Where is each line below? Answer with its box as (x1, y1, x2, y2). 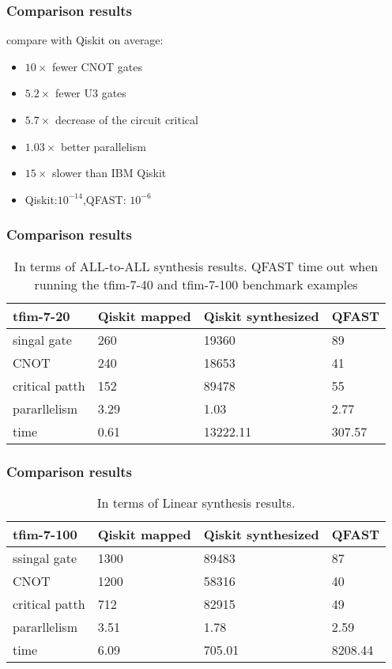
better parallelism (60, 138, 146, 154)
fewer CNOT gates (52, 58, 143, 74)
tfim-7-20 (13, 306, 70, 325)
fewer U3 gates (55, 85, 126, 101)
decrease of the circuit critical (55, 111, 198, 127)
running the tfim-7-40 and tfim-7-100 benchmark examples (34, 274, 358, 293)
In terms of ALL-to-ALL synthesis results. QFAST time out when (13, 256, 379, 275)
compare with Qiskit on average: (6, 32, 164, 48)
